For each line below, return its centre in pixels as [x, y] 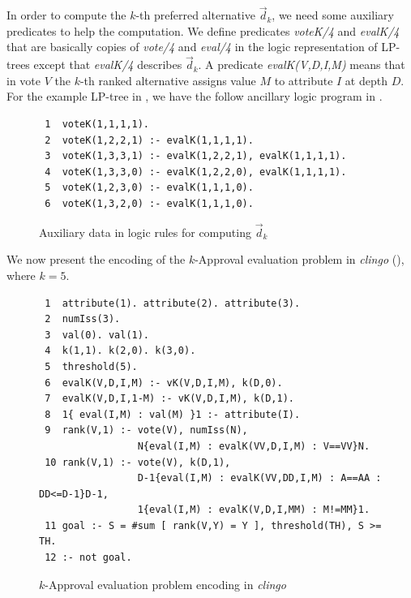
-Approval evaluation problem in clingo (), [300, 259]
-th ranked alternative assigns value [168, 80]
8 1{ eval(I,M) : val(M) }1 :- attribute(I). [173, 414]
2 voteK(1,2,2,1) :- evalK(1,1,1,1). [149, 140]
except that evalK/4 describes [108, 65]
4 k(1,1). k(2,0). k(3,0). [120, 351]
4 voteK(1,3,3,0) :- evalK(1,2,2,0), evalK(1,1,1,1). [196, 172]
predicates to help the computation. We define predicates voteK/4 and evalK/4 [203, 30]
